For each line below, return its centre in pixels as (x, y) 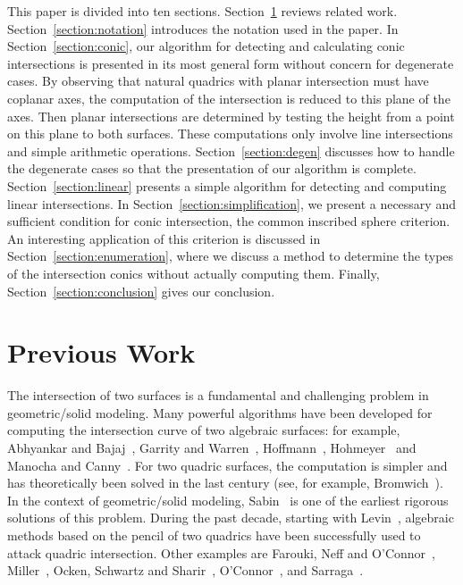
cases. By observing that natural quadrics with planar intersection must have (218, 81)
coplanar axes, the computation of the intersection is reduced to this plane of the (229, 98)
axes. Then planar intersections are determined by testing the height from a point (231, 116)
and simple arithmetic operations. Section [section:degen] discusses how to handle (231, 150)
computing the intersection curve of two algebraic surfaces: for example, (204, 430)
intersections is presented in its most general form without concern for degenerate (231, 63)
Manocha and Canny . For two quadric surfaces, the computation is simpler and (227, 465)
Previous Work (101, 352)
